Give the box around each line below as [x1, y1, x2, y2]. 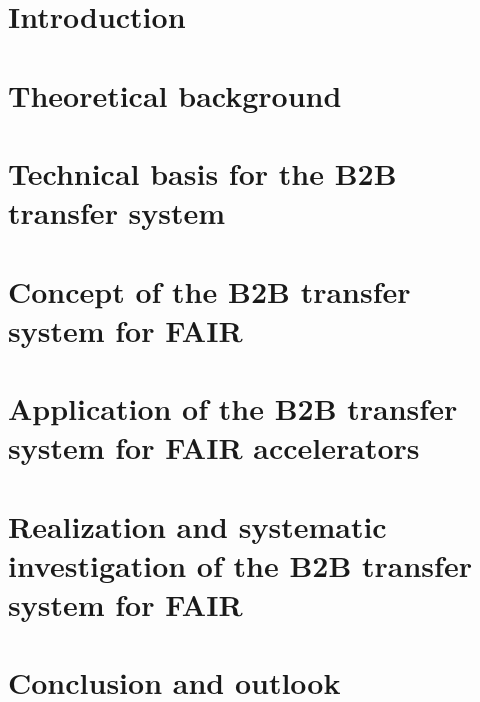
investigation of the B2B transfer [8, 544, 472, 585]
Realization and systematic [8, 505, 387, 546]
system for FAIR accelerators [8, 427, 420, 468]
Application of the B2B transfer [8, 388, 458, 429]
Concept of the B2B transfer [8, 270, 411, 311]
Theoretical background [8, 74, 342, 115]
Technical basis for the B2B [8, 152, 397, 193]
